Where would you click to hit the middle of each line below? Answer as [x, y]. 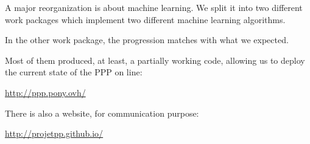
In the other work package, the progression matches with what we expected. [147, 40]
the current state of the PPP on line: [74, 72]
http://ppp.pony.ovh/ [45, 92]
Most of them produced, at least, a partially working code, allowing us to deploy [155, 60]
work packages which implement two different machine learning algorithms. [145, 19]
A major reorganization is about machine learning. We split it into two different [154, 7]
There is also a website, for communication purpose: [102, 113]
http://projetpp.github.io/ [54, 133]
